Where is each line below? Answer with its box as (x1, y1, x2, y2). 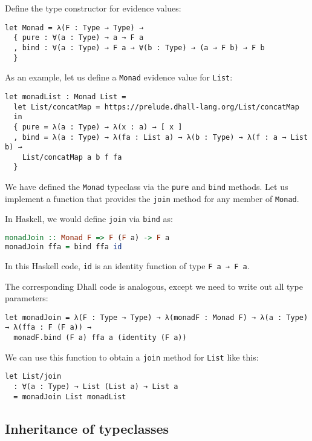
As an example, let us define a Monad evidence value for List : (5, 71, 233, 83)
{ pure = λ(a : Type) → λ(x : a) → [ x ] (13, 122, 183, 131)
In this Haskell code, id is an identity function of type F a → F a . (5, 259, 250, 272)
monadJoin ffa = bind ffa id (5, 242, 122, 251)
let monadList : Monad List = (5, 92, 126, 101)
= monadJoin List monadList (13, 392, 126, 401)
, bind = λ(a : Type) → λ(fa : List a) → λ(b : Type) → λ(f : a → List (13, 132, 308, 142)
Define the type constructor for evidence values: (5, 2, 181, 14)
